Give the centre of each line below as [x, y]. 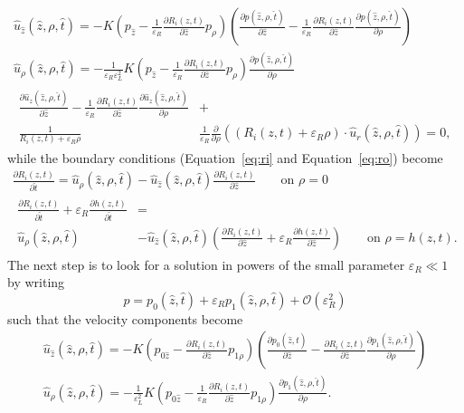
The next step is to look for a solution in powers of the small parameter [206, 264]
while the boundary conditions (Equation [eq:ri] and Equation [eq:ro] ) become [225, 158]
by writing [36, 282]
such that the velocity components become [125, 318]
